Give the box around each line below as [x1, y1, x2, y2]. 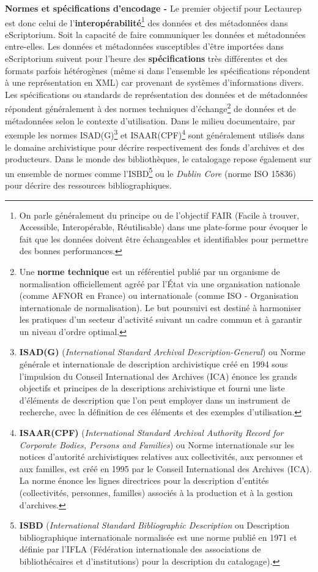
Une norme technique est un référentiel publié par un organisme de [19, 265, 280, 277]
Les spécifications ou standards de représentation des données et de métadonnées [5, 88, 308, 100]
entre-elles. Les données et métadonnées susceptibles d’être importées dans [5, 40, 284, 53]
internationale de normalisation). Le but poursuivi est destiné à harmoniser [19, 301, 301, 314]
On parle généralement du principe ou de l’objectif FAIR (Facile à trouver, [19, 208, 300, 221]
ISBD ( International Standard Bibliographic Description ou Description [19, 519, 290, 532]
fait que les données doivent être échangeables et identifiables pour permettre [19, 232, 308, 245]
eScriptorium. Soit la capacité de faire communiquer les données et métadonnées [5, 28, 306, 40]
